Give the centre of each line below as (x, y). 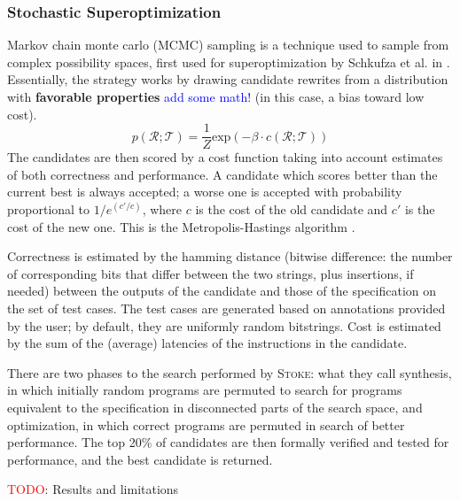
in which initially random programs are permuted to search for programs (205, 390)
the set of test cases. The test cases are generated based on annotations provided (226, 308)
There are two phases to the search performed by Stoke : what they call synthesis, (230, 372)
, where (162, 209)
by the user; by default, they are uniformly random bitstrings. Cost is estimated (224, 325)
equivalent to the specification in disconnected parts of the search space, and (215, 407)
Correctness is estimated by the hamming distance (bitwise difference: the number (230, 256)
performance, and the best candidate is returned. (140, 459)
